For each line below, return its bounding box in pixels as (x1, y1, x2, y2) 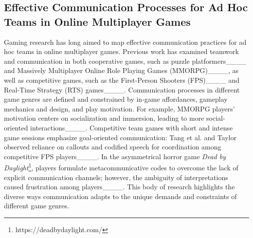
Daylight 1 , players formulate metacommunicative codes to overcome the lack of (4, 161, 238, 172)
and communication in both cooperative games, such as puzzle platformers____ (4, 55, 247, 66)
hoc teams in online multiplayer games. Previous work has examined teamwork (4, 46, 239, 56)
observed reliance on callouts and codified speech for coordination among (4, 142, 221, 152)
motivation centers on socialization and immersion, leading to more (4, 113, 204, 123)
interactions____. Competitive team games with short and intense (30, 122, 233, 132)
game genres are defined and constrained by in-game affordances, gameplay (4, 94, 228, 104)
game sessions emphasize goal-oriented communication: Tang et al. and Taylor (4, 132, 236, 142)
